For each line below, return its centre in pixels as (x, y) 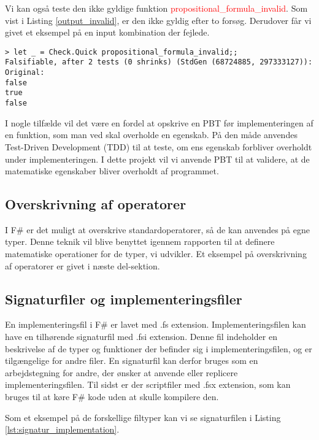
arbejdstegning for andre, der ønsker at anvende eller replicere (121, 372)
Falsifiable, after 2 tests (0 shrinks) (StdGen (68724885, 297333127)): (159, 62)
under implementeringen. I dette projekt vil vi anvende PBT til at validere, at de (157, 159)
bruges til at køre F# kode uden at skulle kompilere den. (112, 397)
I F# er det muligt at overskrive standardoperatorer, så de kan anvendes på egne (157, 229)
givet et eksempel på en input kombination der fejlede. (107, 32)
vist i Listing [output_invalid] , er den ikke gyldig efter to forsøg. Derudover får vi (158, 20)
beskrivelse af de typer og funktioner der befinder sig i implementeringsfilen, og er (159, 348)
